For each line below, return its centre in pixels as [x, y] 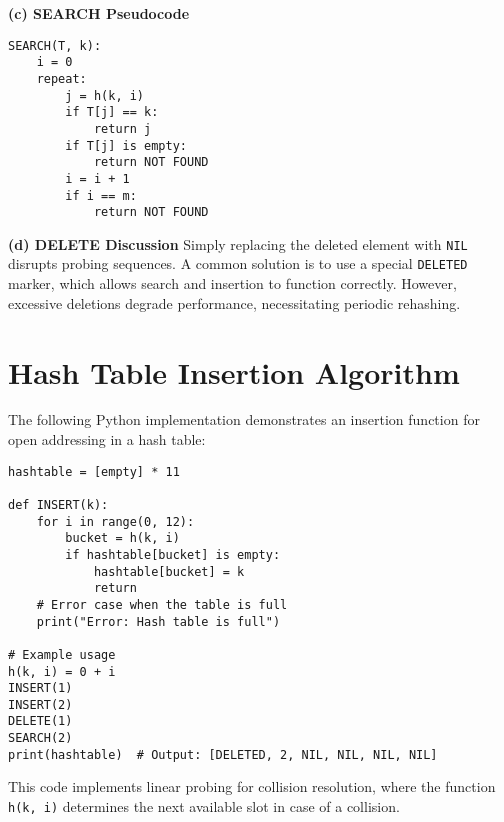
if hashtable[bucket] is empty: [173, 554]
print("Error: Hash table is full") [158, 621]
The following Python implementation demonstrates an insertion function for [244, 419]
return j [122, 128]
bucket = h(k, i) [122, 538]
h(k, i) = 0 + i [62, 671]
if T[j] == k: [112, 112]
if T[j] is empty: [126, 145]
